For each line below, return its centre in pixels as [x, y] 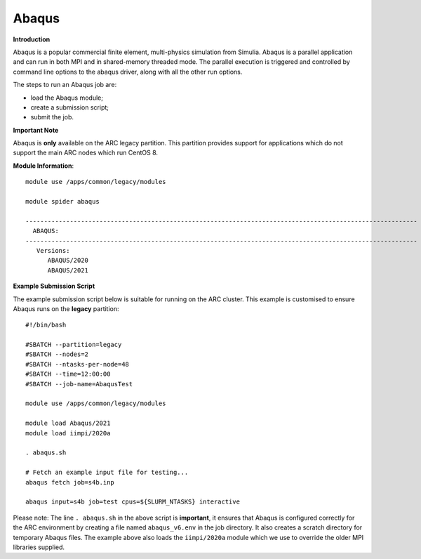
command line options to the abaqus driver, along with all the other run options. [128, 72]
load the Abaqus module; [67, 98]
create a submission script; [69, 107]
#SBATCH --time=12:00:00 [68, 374]
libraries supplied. [39, 547]
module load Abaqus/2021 [68, 423]
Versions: [53, 250]
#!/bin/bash [46, 325]
